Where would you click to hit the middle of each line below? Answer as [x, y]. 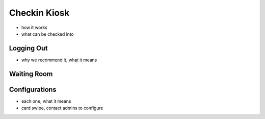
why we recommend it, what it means [59, 60]
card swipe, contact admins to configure [62, 108]
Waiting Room [31, 74]
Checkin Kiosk [39, 13]
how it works [34, 27]
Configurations [33, 89]
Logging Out [28, 48]
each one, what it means [46, 101]
